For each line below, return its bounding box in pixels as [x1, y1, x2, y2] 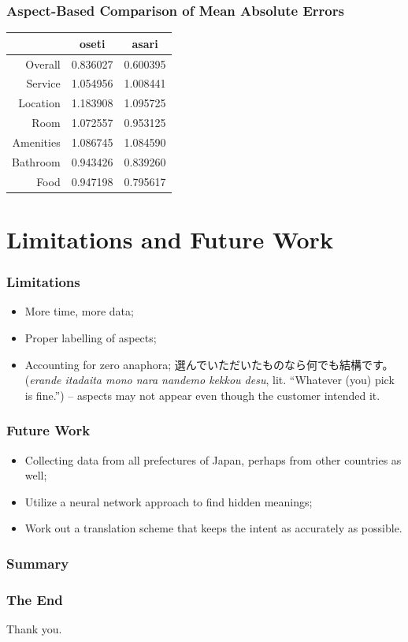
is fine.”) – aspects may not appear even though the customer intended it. [24, 386, 380, 403]
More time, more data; [24, 303, 134, 319]
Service [26, 75, 61, 91]
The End [6, 589, 63, 609]
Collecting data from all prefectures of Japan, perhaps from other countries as [24, 451, 402, 468]
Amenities [12, 133, 61, 150]
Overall [25, 55, 61, 72]
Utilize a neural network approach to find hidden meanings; [24, 493, 313, 509]
